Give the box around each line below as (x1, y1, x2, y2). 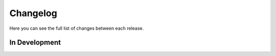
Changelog (9, 8, 57, 19)
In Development (9, 38, 61, 47)
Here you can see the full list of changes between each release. (9, 25, 144, 31)
